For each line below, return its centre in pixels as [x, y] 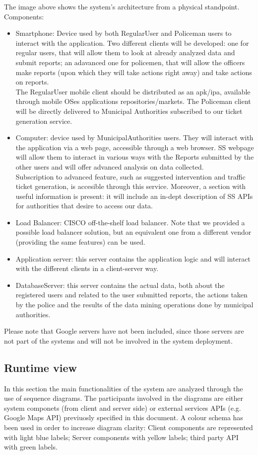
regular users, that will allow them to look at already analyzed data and [125, 52]
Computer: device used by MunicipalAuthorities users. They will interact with [134, 137]
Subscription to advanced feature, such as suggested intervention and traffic [130, 176]
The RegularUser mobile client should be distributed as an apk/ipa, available [133, 91]
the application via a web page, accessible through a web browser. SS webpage [135, 147]
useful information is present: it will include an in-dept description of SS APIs [134, 196]
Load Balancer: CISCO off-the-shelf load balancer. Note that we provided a [130, 222]
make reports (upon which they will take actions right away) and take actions [134, 72]
